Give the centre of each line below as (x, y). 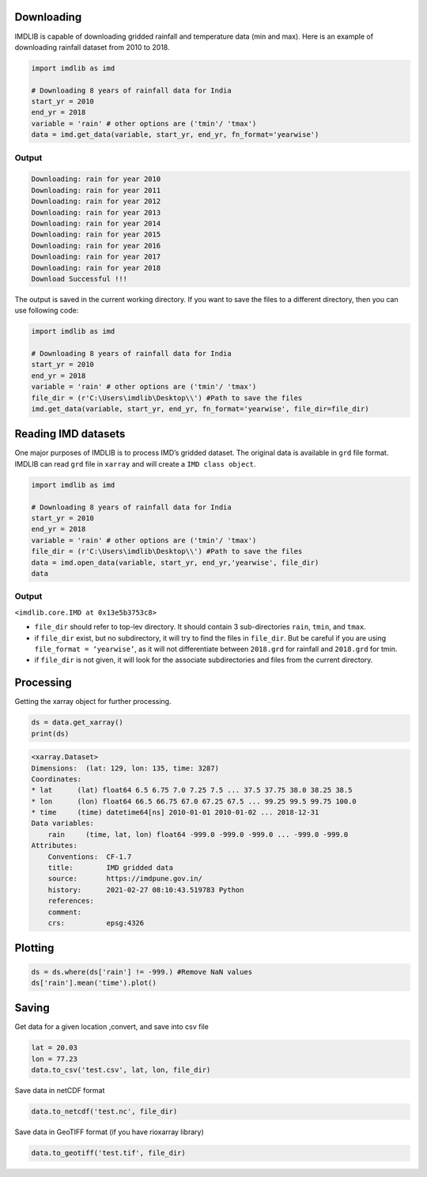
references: (71, 901)
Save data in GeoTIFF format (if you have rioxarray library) (110, 1132)
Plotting (34, 948)
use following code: (47, 310)
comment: (65, 912)
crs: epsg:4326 (96, 923)
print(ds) (50, 733)
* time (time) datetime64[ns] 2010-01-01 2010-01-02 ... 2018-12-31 (175, 812)
